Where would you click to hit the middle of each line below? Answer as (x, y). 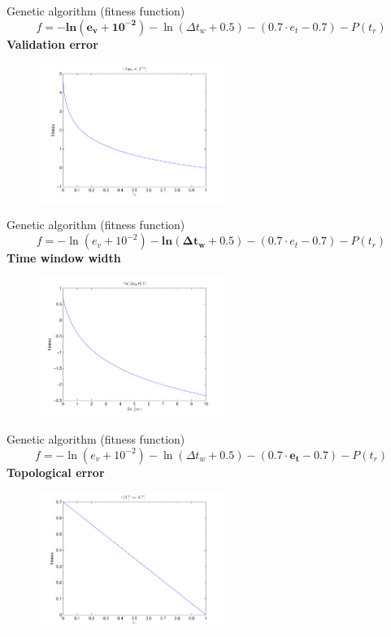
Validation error (52, 43)
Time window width (64, 258)
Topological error (56, 472)
